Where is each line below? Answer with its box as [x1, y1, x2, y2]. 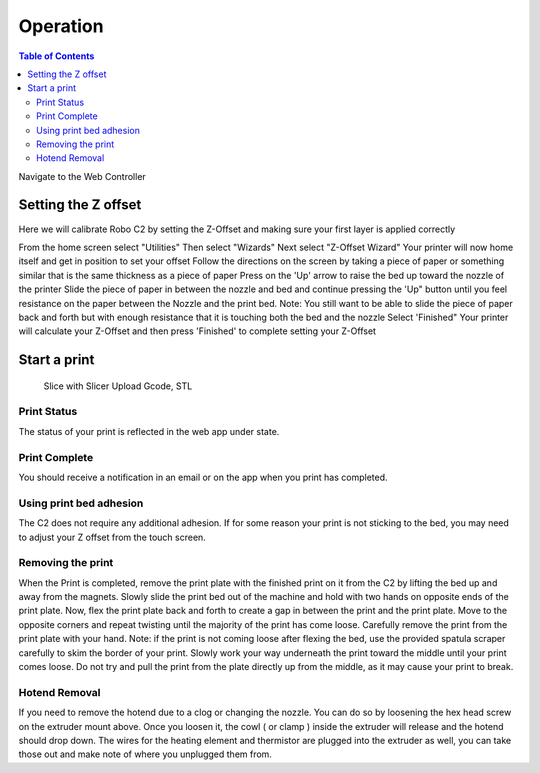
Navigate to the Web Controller [18, 170, 147, 182]
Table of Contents [18, 50, 95, 62]
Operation [18, 15, 104, 37]
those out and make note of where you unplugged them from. [18, 748, 272, 760]
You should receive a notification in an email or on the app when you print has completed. [18, 471, 389, 483]
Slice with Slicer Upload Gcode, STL [43, 380, 193, 392]
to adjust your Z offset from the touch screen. [18, 531, 207, 543]
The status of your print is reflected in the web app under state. [18, 425, 280, 437]
